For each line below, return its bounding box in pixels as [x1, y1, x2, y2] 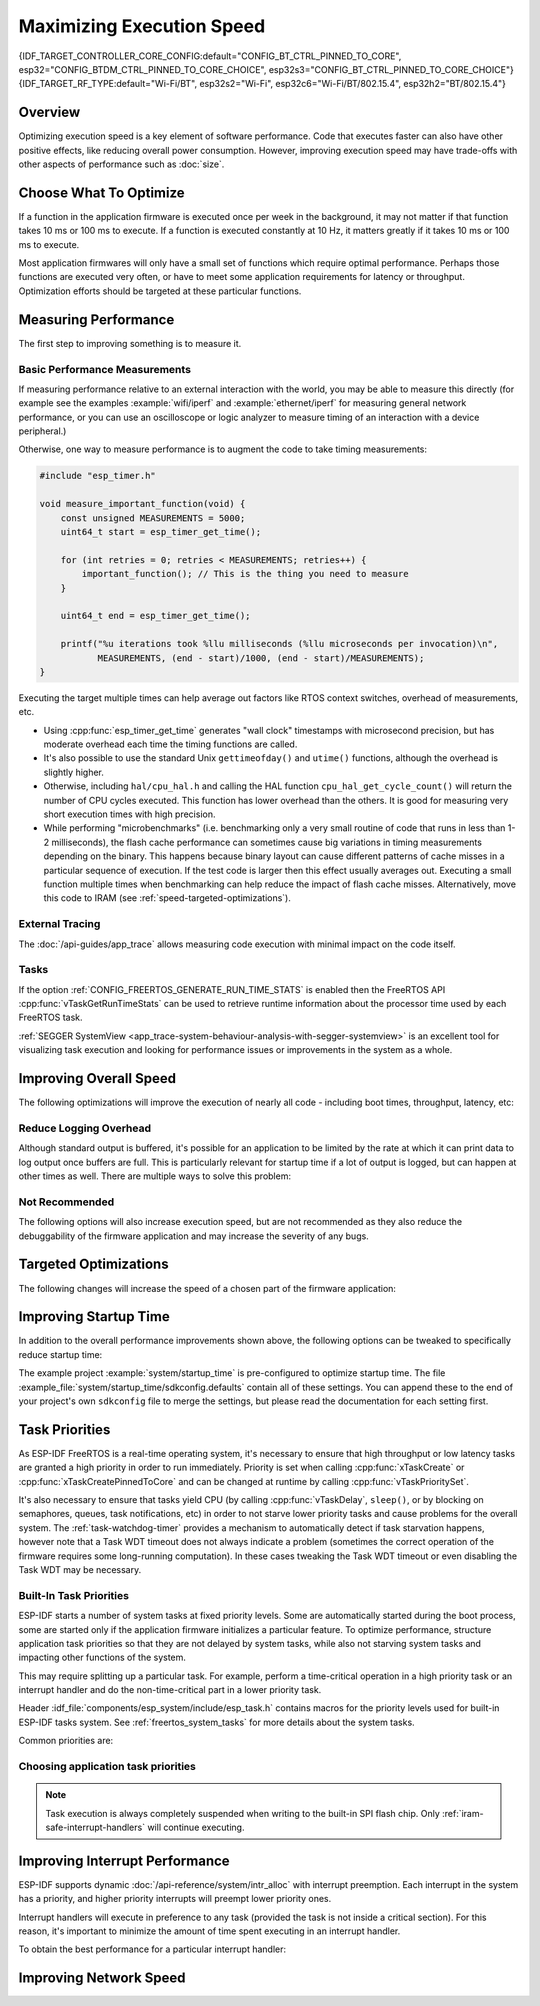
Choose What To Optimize [18, 184, 185, 201]
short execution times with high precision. [43, 808, 216, 820]
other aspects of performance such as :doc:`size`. [18, 158, 225, 170]
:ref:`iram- [441, 1807, 484, 1819]
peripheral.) [18, 425, 67, 437]
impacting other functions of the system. [18, 1651, 187, 1664]
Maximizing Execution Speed [18, 15, 266, 37]
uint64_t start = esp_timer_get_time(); [60, 526, 262, 538]
